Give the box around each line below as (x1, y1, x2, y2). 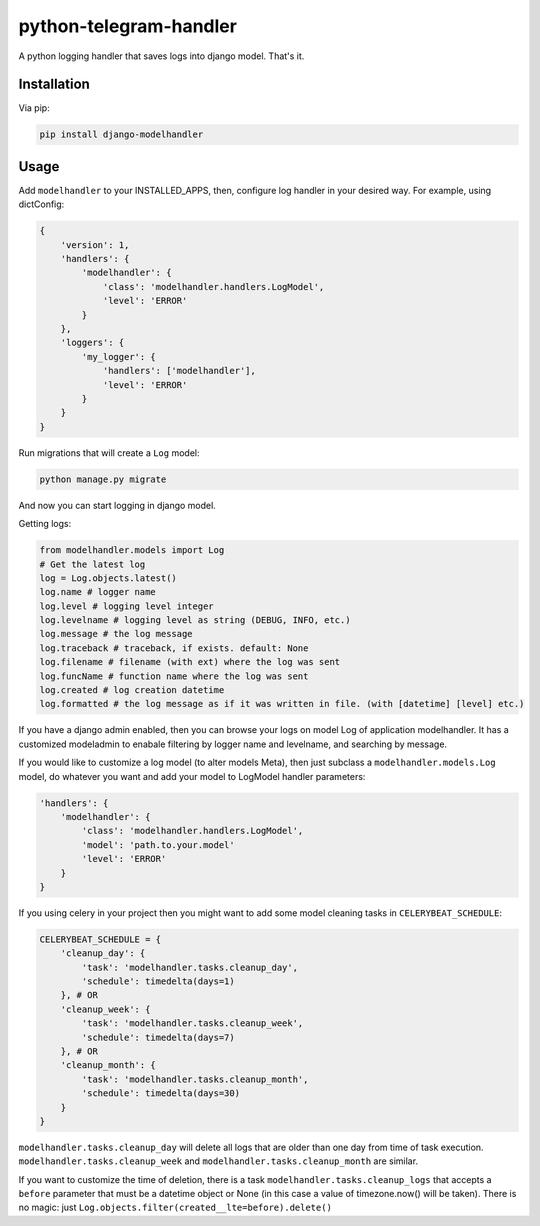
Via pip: (18, 102, 50, 114)
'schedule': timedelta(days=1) (81, 976, 235, 987)
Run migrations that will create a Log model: (18, 446, 200, 459)
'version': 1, (60, 239, 130, 250)
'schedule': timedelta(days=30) (81, 1088, 240, 1099)
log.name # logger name (39, 586, 157, 598)
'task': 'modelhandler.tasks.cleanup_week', (81, 1018, 304, 1029)
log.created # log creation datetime (39, 685, 225, 696)
